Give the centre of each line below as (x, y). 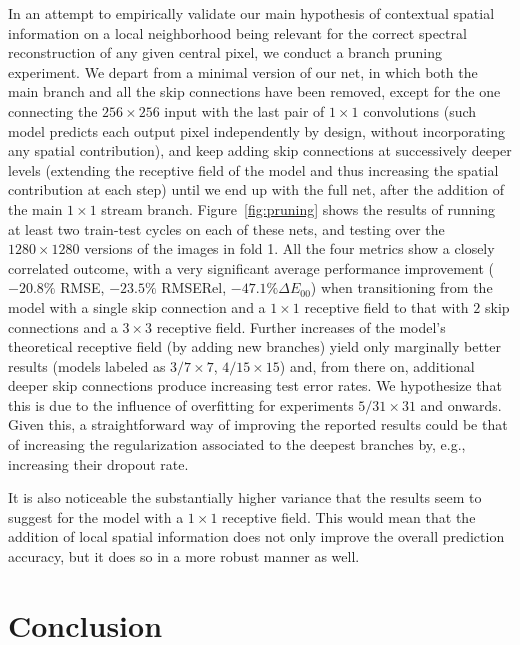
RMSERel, (194, 287)
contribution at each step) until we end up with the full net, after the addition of (256, 189)
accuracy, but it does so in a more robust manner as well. (184, 556)
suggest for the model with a (96, 516)
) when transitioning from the (401, 287)
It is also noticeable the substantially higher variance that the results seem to (245, 497)
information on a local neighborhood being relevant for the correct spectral (237, 32)
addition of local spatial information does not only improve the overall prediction (256, 536)
